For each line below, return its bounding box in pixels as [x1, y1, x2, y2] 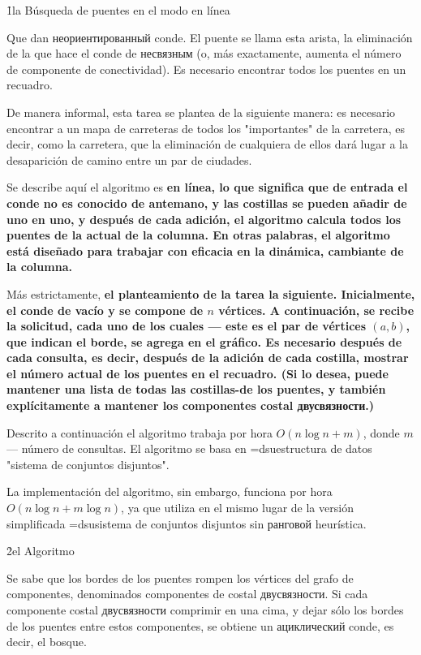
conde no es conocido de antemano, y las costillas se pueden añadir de [6, 194, 407, 211]
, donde [363, 424, 400, 441]
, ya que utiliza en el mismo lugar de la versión [121, 499, 354, 516]
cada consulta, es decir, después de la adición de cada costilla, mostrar [6, 349, 409, 366]
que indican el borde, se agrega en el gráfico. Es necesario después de [6, 333, 402, 350]
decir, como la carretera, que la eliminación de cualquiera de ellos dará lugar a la [6, 136, 408, 153]
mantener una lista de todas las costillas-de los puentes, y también [6, 381, 386, 398]
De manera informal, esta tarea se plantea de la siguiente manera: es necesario [6, 103, 396, 120]
